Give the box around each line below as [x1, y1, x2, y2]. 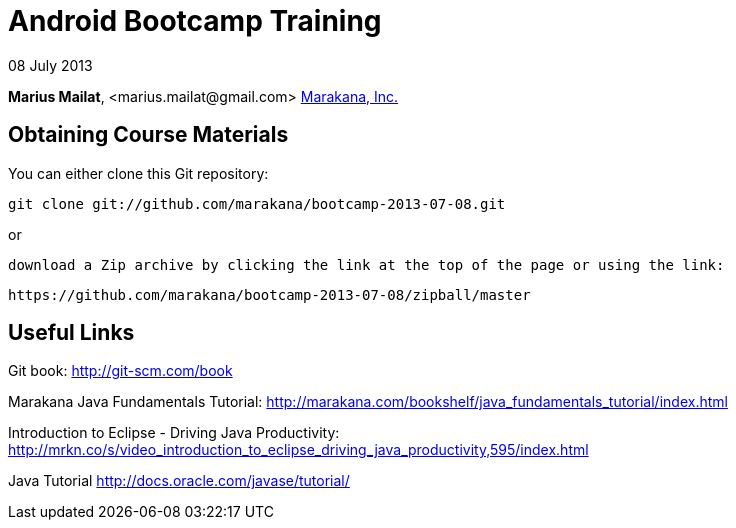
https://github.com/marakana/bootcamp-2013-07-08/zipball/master [8, 286, 531, 303]
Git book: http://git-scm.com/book [8, 362, 233, 380]
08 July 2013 [8, 56, 93, 74]
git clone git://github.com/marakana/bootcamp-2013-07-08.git [8, 195, 506, 212]
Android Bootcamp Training [8, 4, 382, 38]
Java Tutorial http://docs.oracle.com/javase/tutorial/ [8, 472, 350, 490]
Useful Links [8, 320, 135, 346]
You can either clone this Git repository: [8, 164, 269, 182]
